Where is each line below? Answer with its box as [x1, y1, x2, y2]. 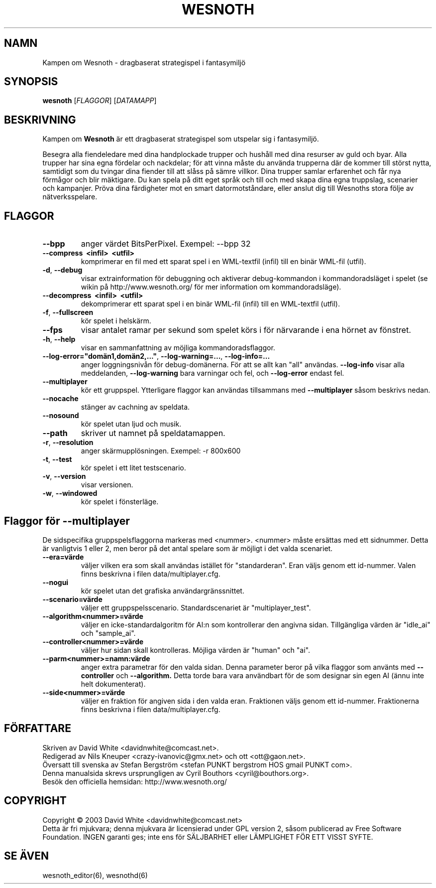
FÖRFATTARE [4, 722, 71, 735]
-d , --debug [42, 266, 83, 275]
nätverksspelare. [42, 192, 98, 201]
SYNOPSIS [4, 75, 58, 88]
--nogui [42, 578, 69, 587]
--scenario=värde [42, 594, 103, 603]
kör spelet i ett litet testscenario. [81, 463, 186, 472]
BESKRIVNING [4, 113, 76, 126]
